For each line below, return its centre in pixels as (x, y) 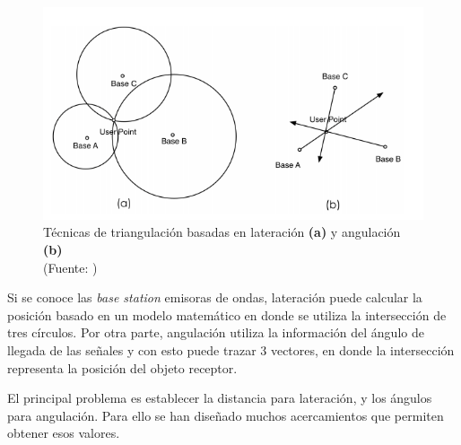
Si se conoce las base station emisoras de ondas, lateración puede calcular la (215, 297)
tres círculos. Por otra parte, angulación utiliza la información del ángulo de (216, 332)
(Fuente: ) (70, 267)
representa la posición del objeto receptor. (122, 367)
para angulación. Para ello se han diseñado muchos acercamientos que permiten (226, 415)
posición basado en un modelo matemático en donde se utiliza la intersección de (227, 314)
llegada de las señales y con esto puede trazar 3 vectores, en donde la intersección (231, 349)
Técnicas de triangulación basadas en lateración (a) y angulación (222, 232)
